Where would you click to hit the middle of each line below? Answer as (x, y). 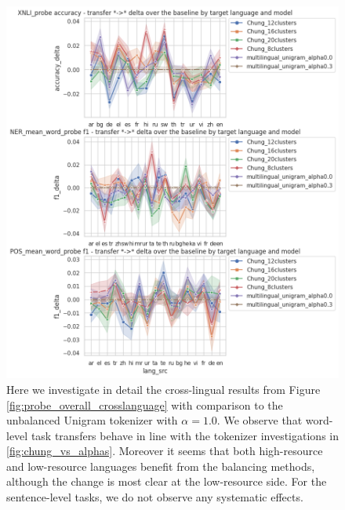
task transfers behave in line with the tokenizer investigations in (185, 435)
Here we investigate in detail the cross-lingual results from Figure (163, 389)
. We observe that (260, 420)
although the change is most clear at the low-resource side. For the (167, 481)
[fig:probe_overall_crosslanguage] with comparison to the (145, 404)
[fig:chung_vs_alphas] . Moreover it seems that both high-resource (165, 451)
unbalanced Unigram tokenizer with (92, 420)
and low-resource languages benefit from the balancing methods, (161, 466)
